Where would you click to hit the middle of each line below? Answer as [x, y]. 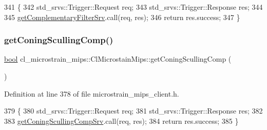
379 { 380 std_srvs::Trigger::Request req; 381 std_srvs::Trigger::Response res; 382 [133, 111]
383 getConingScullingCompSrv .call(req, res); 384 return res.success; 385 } [121, 120]
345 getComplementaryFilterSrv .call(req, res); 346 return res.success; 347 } [122, 17]
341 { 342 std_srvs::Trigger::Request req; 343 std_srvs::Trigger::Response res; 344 [133, 7]
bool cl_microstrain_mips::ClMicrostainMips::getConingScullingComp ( [118, 59]
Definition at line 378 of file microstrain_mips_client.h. [92, 93]
